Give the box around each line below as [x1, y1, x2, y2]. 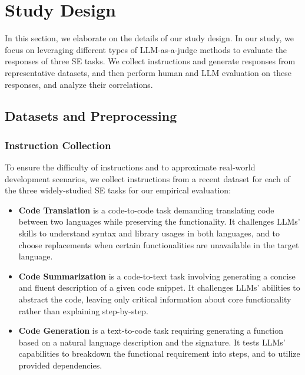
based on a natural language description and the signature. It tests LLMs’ [18, 335, 286, 348]
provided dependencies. [18, 359, 102, 371]
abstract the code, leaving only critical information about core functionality [18, 293, 291, 305]
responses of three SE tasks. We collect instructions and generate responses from [5, 55, 296, 67]
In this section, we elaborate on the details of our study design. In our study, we [5, 32, 294, 44]
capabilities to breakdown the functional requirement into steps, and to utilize [18, 347, 300, 360]
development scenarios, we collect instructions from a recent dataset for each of [5, 172, 290, 185]
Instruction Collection [5, 137, 111, 152]
